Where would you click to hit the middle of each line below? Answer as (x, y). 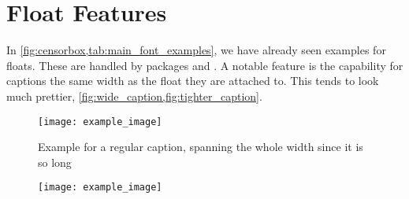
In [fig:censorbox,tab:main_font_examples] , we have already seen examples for (196, 50)
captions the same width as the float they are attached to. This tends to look (193, 81)
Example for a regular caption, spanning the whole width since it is (201, 147)
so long (55, 162)
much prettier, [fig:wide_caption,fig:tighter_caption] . (134, 96)
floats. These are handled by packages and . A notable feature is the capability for (205, 65)
